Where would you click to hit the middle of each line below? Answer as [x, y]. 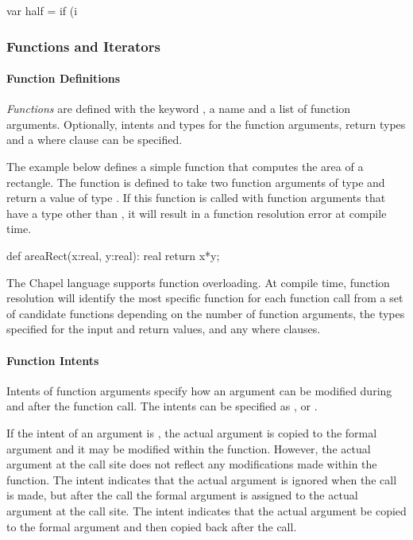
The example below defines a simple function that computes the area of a [185, 167]
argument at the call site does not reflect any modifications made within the [192, 464]
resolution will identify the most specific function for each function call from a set [205, 298]
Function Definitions [64, 78]
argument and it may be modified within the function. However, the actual [189, 448]
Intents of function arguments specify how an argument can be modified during [199, 390]
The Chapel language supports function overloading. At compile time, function [198, 282]
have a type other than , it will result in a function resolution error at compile [197, 213]
